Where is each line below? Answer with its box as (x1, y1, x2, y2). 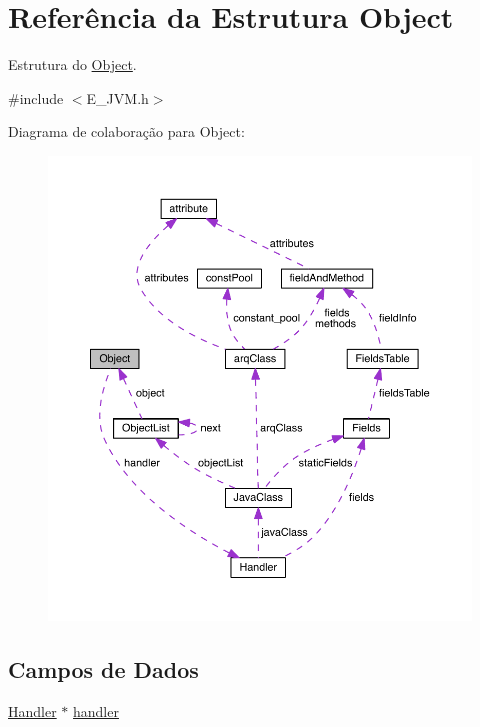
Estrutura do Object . (8, 54, 137, 75)
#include (8, 87, 64, 108)
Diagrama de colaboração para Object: (8, 121, 245, 142)
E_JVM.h (86, 87, 149, 108)
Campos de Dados (8, 654, 199, 684)
